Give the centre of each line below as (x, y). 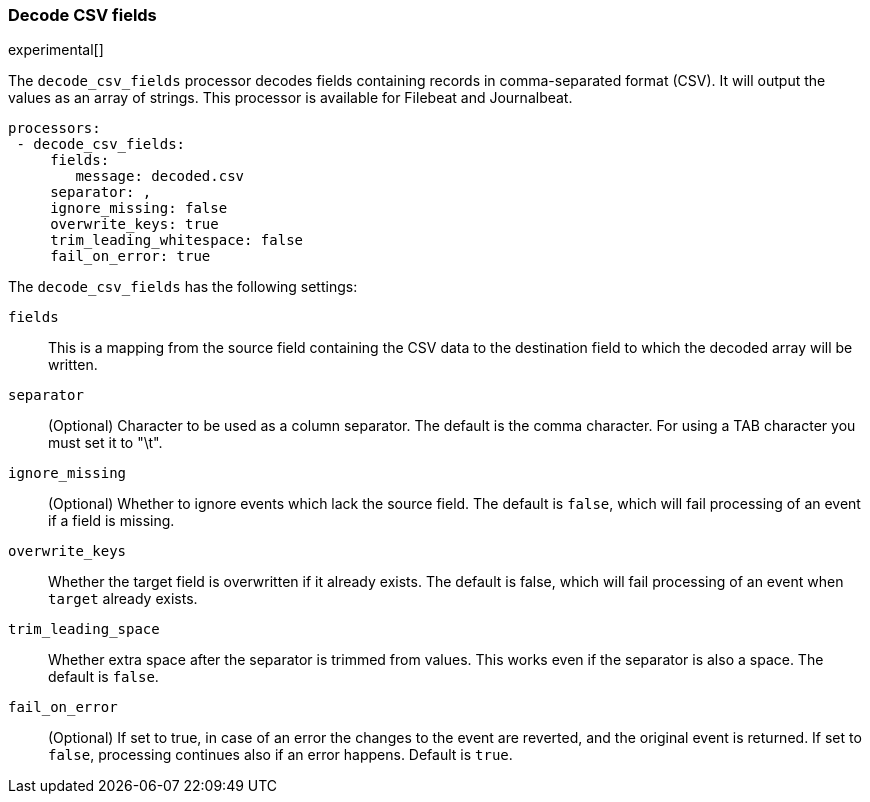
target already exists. (123, 599)
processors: (54, 128)
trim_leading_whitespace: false (177, 240)
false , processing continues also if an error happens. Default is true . (280, 755)
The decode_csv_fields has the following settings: (183, 287)
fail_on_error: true (130, 256)
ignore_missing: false (139, 208)
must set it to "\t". (105, 443)
